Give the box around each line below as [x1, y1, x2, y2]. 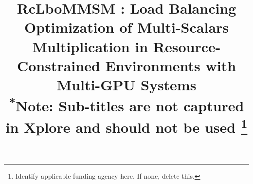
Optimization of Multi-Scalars [24, 17, 229, 37]
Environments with [105, 55, 236, 75]
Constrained [17, 55, 100, 75]
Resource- [153, 36, 221, 56]
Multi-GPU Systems [56, 74, 197, 94]
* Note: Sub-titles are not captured [9, 94, 244, 116]
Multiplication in [32, 36, 148, 56]
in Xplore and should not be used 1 [5, 115, 248, 137]
